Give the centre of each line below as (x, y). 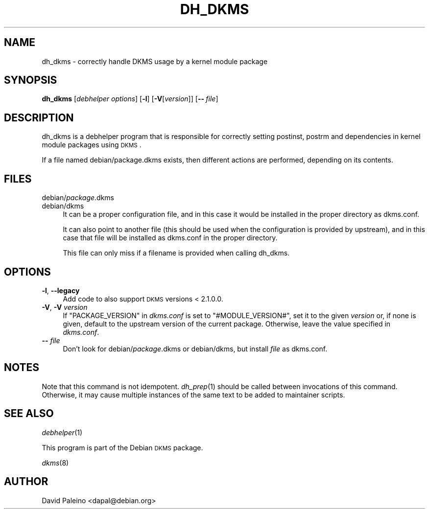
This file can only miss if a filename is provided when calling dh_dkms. (176, 253)
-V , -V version (65, 307)
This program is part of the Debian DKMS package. (122, 447)
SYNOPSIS (31, 80)
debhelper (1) (62, 432)
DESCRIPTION (39, 117)
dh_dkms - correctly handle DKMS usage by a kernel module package (155, 61)
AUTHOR (26, 482)
